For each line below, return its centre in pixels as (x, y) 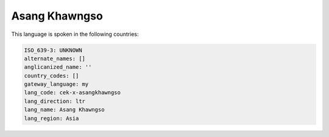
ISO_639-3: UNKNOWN (53, 50)
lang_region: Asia (51, 118)
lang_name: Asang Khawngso (64, 110)
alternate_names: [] (55, 58)
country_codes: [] (51, 76)
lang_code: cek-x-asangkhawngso (73, 93)
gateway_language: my (56, 84)
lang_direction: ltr (55, 101)
